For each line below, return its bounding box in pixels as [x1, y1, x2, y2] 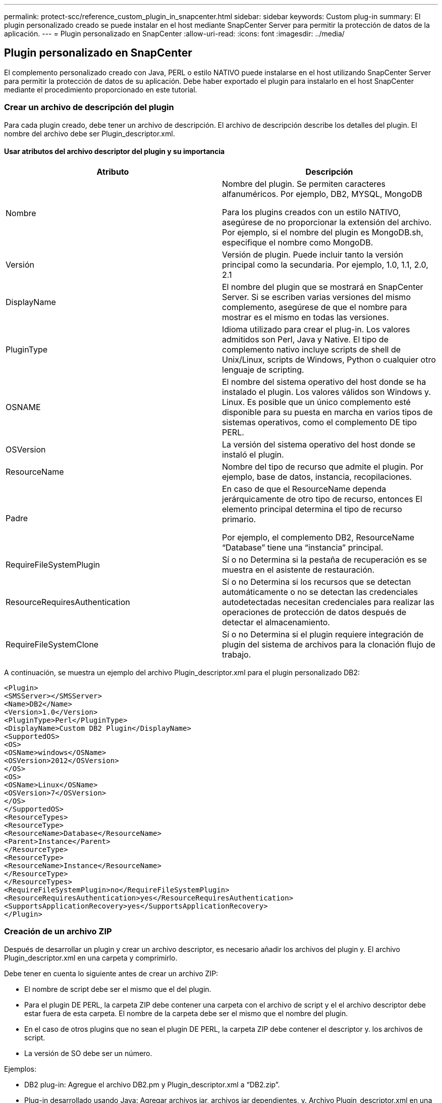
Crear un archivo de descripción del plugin [4, 102, 174, 113]
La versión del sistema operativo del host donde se [222, 439, 416, 449]
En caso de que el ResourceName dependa [222, 483, 386, 494]
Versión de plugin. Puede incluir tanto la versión [222, 249, 403, 260]
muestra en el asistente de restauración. [222, 564, 375, 575]
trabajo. [222, 649, 251, 660]
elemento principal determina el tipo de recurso [222, 504, 402, 514]
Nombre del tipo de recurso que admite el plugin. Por [222, 461, 423, 472]
